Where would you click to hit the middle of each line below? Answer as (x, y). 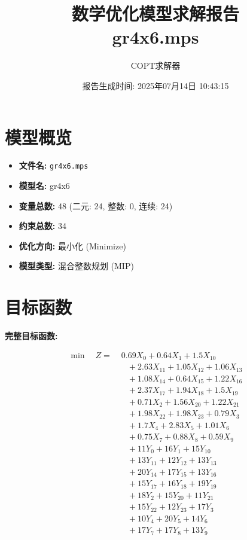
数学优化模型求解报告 (155, 13)
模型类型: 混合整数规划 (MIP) (76, 266)
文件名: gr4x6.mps (54, 165)
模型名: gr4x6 (44, 186)
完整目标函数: (31, 336)
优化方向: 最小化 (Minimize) (72, 245)
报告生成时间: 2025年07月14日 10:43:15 (155, 85)
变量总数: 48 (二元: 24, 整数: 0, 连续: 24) (96, 205)
